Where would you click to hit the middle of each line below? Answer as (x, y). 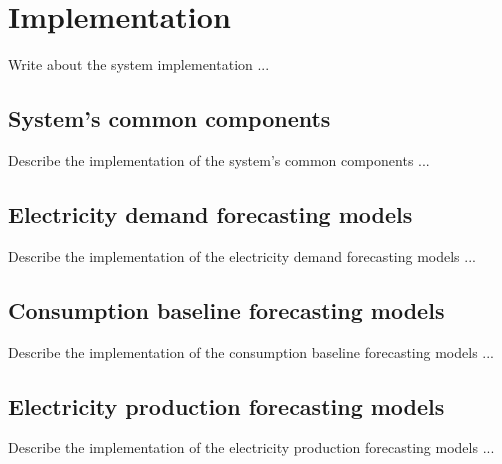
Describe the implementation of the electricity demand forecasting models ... (242, 255)
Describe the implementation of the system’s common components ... (219, 159)
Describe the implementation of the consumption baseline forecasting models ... (251, 351)
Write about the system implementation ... (139, 64)
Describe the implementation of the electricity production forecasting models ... (251, 447)
